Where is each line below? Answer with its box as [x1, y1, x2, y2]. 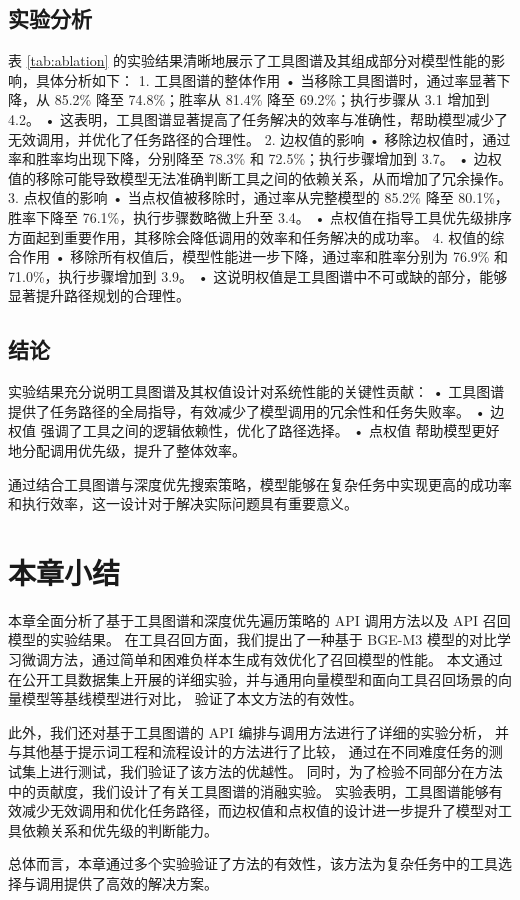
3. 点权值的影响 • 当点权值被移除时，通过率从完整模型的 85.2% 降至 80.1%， [8, 187, 509, 208]
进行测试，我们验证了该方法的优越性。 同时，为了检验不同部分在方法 [49, 760, 503, 781]
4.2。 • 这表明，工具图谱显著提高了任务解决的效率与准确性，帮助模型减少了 [8, 108, 509, 129]
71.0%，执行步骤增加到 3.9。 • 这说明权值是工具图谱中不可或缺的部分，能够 [8, 265, 508, 286]
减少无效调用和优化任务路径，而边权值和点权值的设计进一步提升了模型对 [21, 800, 498, 821]
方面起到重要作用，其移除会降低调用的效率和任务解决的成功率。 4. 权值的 [8, 226, 491, 247]
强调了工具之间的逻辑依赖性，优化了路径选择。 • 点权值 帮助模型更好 [40, 420, 500, 441]
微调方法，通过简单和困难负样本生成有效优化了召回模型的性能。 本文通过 [21, 649, 503, 669]
